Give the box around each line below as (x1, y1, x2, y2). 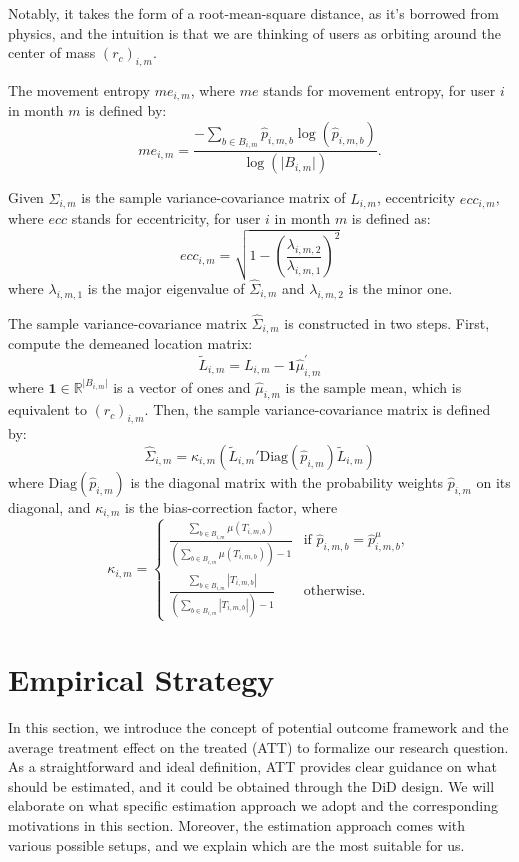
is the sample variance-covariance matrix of (81, 187, 346, 208)
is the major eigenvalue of (87, 278, 245, 298)
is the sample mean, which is (285, 376, 462, 397)
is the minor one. (348, 278, 453, 298)
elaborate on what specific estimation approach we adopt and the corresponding (8, 795, 499, 816)
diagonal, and (8, 496, 91, 517)
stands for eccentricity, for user (71, 208, 261, 229)
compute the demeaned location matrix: (8, 333, 253, 354)
